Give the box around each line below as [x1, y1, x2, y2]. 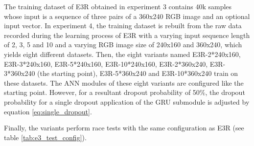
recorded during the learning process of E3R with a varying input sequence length [4, 30, 250, 40]
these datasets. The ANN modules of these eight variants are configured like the [4, 77, 244, 88]
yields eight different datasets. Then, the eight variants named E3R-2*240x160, [4, 49, 241, 59]
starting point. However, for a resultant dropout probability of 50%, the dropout [4, 87, 245, 97]
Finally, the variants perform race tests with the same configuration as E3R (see [4, 123, 244, 133]
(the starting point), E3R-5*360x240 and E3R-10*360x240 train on [37, 68, 238, 78]
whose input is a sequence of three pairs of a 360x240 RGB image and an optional [4, 11, 250, 21]
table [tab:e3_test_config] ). [4, 132, 87, 142]
